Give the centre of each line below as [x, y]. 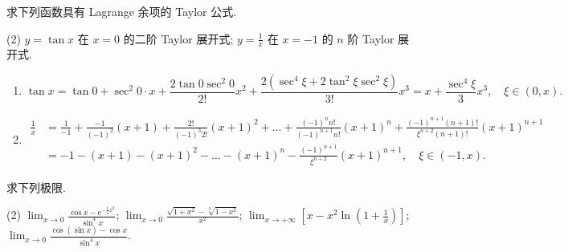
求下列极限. [36, 187]
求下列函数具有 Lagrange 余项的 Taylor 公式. [122, 11]
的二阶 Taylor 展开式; [178, 38]
